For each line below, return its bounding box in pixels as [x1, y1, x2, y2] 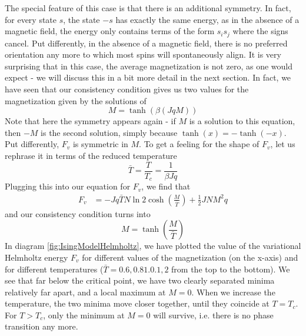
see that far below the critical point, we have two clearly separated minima [5, 274, 275, 287]
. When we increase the [191, 285, 275, 298]
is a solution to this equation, [189, 115, 295, 127]
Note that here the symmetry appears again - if [5, 115, 176, 127]
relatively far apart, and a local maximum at [5, 285, 166, 298]
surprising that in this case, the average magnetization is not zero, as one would [5, 59, 293, 72]
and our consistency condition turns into [5, 207, 151, 219]
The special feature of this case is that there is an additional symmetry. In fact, [5, 2, 291, 14]
